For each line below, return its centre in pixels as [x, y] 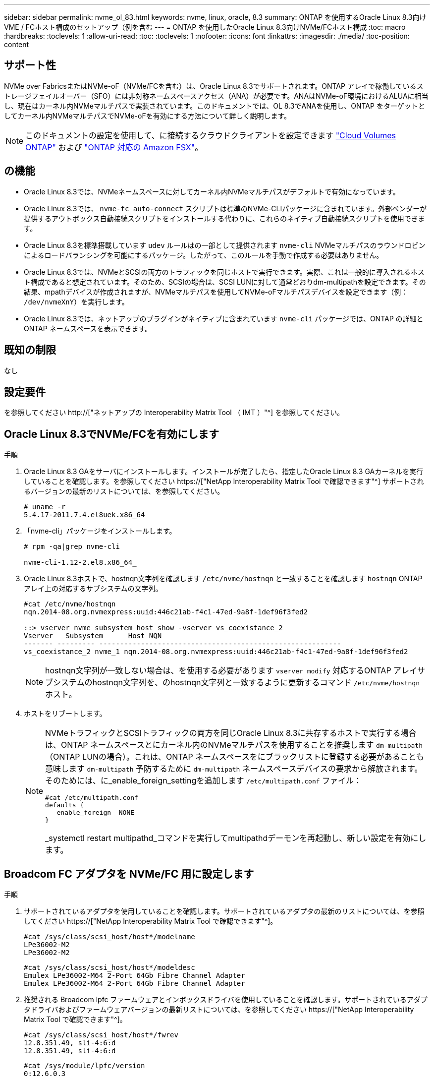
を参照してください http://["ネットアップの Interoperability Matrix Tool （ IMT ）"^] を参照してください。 [174, 413]
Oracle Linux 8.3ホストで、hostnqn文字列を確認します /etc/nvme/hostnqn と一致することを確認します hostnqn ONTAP [223, 579]
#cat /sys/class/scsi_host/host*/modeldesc [109, 968]
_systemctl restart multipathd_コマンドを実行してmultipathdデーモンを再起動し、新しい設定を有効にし [236, 838]
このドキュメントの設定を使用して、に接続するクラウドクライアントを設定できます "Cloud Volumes [211, 135]
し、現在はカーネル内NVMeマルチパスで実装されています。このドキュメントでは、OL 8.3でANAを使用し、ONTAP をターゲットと [215, 106]
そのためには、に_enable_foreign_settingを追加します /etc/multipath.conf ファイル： [204, 781]
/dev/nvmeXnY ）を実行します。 [76, 301]
